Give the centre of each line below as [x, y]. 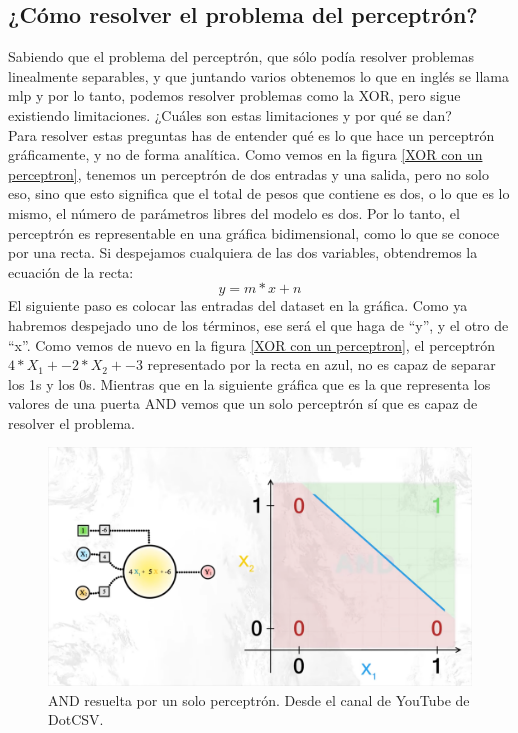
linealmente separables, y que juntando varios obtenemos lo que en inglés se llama [259, 75]
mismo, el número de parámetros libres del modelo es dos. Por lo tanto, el [234, 212]
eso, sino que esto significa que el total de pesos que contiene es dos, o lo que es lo [259, 193]
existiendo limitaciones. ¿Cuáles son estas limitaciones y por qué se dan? [230, 114]
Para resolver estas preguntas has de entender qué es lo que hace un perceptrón [251, 134]
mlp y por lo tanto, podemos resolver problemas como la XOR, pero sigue [234, 95]
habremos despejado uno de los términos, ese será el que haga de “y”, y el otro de [258, 324]
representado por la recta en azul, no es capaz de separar [321, 364]
